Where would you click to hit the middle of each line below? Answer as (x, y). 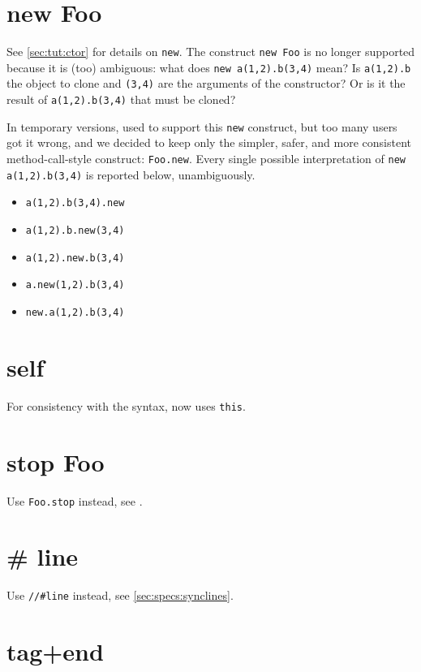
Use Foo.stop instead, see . (75, 500)
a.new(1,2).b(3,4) (75, 285)
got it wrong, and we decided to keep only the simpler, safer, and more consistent (209, 142)
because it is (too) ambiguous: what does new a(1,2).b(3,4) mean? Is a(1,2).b (209, 67)
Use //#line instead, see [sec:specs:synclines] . (120, 595)
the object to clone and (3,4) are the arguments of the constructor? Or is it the (206, 83)
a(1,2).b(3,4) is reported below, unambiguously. (131, 174)
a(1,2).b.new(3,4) (75, 230)
